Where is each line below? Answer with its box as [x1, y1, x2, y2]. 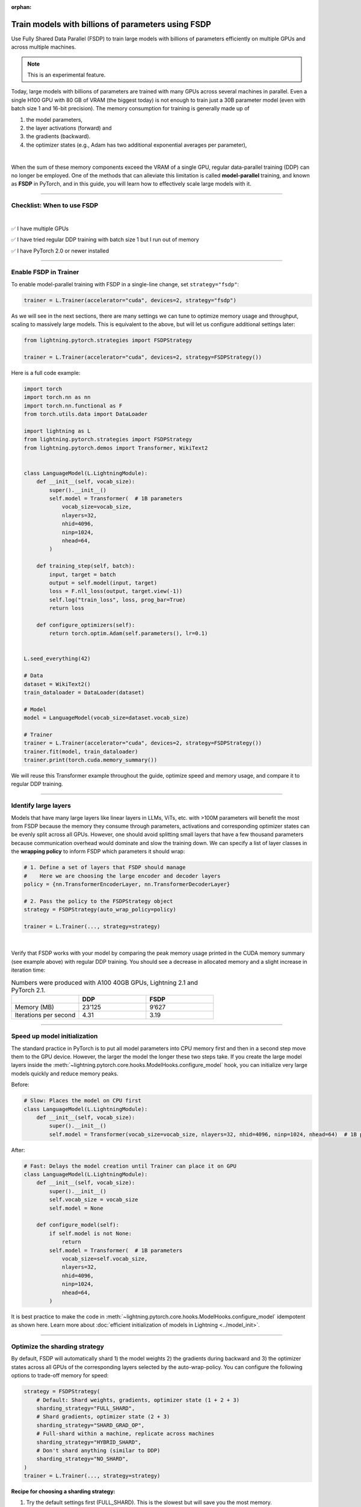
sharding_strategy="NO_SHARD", [36, 1456, 129, 1462]
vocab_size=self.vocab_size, [61, 1255, 148, 1262]
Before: [11, 1081, 29, 1088]
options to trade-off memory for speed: [11, 1372, 109, 1379]
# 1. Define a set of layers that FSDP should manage [23, 864, 186, 871]
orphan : [11, 4, 32, 10]
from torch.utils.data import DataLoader [23, 411, 148, 418]
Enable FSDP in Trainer [11, 268, 79, 277]
